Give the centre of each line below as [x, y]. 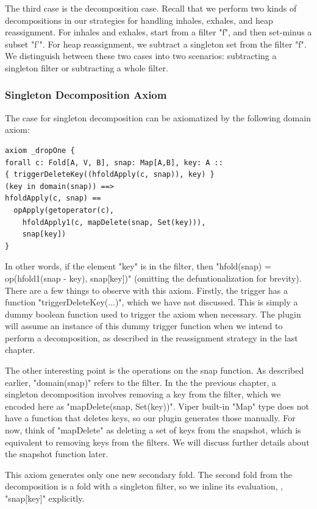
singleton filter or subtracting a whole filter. [87, 67]
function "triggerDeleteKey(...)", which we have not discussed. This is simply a [151, 302]
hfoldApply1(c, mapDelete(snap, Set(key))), [114, 222]
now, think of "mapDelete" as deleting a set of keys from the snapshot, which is [153, 430]
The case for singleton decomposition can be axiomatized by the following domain [158, 117]
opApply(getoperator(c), [64, 210]
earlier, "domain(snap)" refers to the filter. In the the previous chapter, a [141, 382]
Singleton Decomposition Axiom [86, 95]
